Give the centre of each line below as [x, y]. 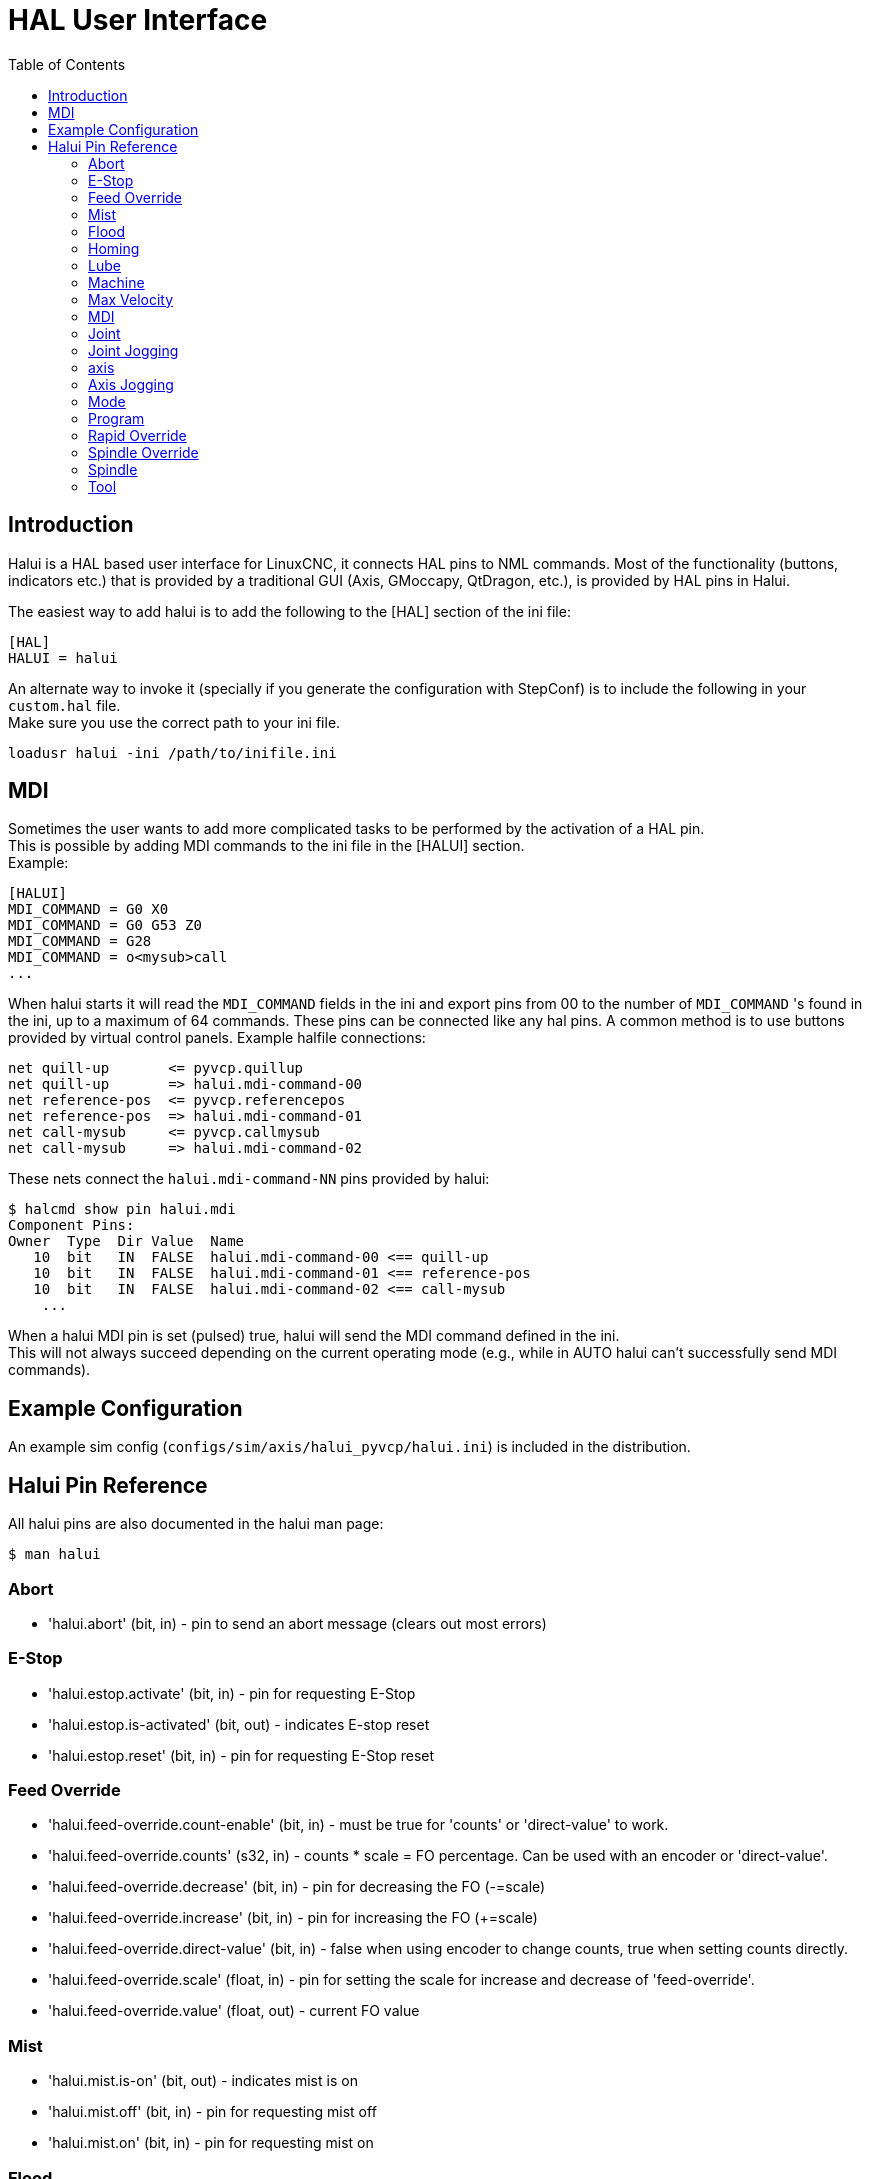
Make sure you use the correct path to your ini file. [174, 722]
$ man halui [54, 1554]
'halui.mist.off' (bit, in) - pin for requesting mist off [212, 2112]
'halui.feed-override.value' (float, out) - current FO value [234, 2011]
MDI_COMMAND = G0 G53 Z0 [105, 925]
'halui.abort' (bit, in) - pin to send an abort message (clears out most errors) [297, 1623]
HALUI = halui [63, 657]
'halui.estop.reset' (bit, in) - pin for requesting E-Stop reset [241, 1755]
